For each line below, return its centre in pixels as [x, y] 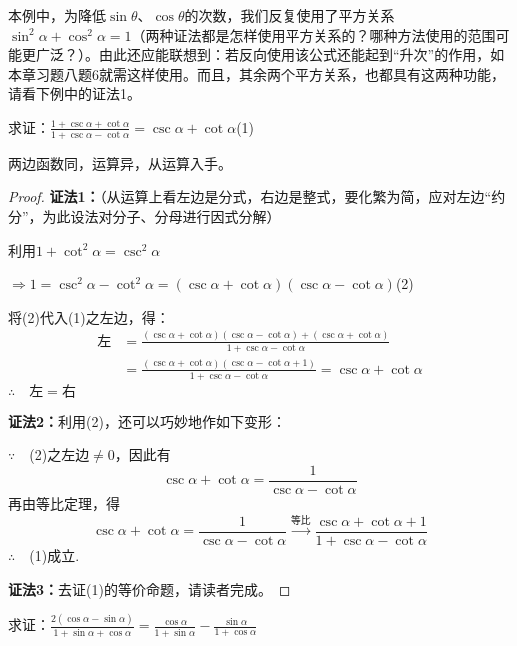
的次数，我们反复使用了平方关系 [289, 15]
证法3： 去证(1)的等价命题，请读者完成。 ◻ [149, 588]
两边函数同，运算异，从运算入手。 [120, 162]
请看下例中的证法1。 [74, 93]
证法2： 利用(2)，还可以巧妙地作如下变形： [147, 420]
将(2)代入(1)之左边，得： [89, 316]
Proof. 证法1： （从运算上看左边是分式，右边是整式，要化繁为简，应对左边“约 [257, 196]
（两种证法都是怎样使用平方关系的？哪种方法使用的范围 [313, 34]
